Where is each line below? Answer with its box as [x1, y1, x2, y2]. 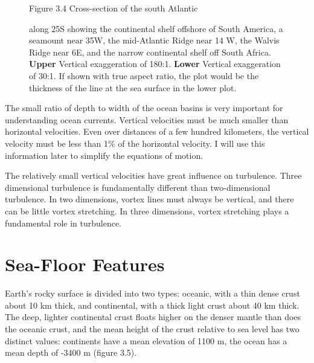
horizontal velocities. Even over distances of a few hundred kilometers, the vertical [5, 125, 309, 138]
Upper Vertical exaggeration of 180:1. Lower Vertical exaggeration [29, 57, 281, 70]
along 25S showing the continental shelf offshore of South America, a [29, 22, 283, 34]
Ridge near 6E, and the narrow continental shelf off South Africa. [29, 45, 271, 58]
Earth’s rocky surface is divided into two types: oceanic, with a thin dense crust [5, 287, 300, 300]
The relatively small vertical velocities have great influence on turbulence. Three [5, 169, 302, 182]
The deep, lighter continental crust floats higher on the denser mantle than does [5, 310, 301, 323]
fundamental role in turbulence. [5, 216, 122, 229]
